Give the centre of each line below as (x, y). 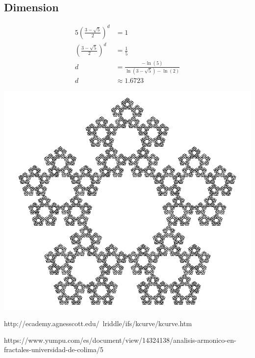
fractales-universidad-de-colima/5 (54, 349)
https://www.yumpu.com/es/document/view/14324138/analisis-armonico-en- (120, 340)
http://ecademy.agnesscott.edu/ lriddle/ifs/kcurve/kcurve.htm (98, 323)
